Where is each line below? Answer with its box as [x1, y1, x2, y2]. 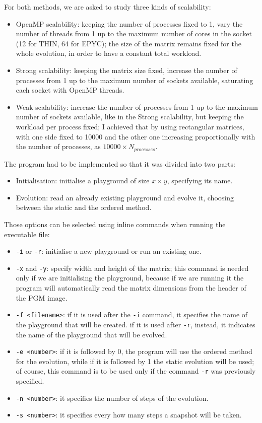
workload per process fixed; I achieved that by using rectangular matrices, [16, 121, 244, 131]
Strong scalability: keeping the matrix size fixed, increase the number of [16, 64, 237, 75]
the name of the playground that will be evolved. [16, 329, 167, 339]
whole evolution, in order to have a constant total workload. [16, 48, 202, 58]
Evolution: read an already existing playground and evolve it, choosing [16, 192, 234, 202]
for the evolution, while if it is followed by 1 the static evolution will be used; [16, 356, 254, 366]
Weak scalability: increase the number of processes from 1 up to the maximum [16, 101, 258, 112]
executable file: [4, 229, 50, 239]
